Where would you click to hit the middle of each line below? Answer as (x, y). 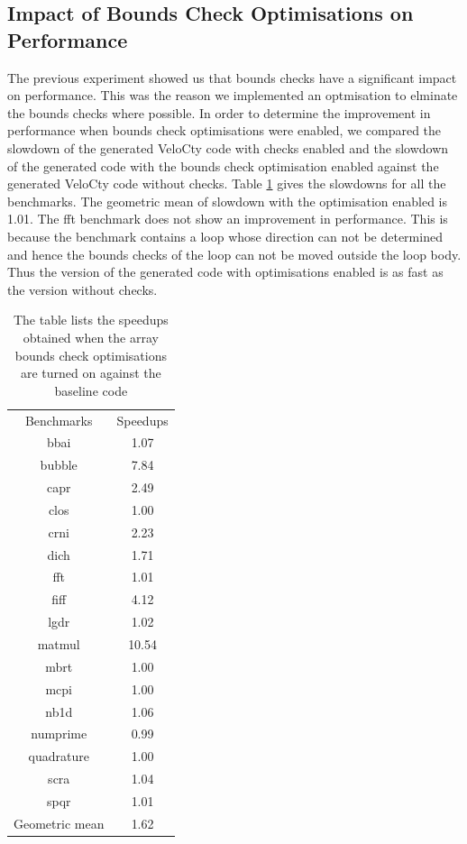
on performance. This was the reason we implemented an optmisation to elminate (233, 95)
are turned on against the (91, 373)
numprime (59, 734)
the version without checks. (82, 289)
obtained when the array (91, 337)
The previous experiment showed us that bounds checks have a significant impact (232, 77)
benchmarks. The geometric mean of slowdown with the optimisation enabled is (228, 201)
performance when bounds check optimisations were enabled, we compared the (224, 130)
